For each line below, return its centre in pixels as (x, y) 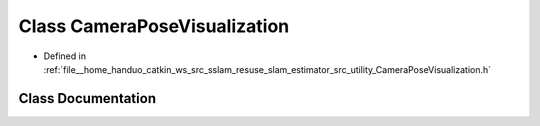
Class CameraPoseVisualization (154, 26)
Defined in (65, 56)
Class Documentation (87, 98)
